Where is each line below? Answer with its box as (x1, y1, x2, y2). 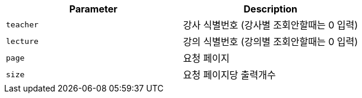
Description (243, 3, 297, 15)
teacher (6, 20, 39, 29)
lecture (6, 36, 39, 46)
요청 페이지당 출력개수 (183, 69, 276, 81)
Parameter (69, 3, 118, 15)
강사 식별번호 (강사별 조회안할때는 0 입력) (183, 19, 358, 31)
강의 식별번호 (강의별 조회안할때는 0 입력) (183, 36, 358, 48)
